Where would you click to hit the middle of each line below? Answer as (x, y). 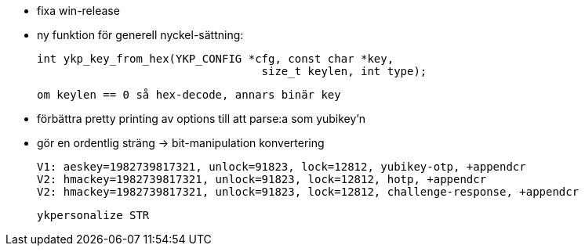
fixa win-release (78, 11)
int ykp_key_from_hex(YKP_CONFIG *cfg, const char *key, (216, 59)
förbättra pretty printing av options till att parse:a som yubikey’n (201, 119)
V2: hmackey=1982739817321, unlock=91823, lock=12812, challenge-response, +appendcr (308, 192)
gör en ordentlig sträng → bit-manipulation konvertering (181, 143)
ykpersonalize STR (93, 215)
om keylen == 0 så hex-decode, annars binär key (189, 95)
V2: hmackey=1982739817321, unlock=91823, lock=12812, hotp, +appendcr (262, 179)
